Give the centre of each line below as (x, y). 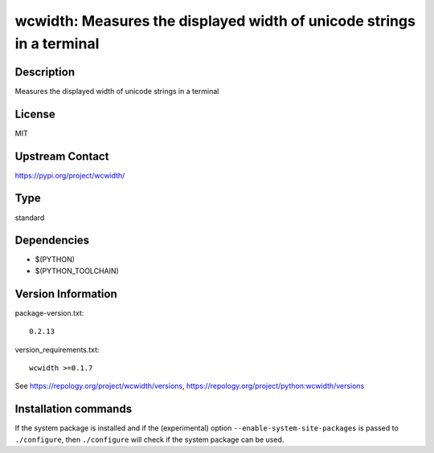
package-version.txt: (49, 312)
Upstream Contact (62, 156)
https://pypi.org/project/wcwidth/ (70, 175)
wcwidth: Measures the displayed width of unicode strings (215, 21)
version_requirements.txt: (57, 349)
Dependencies (52, 241)
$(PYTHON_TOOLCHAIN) (77, 271)
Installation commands (74, 409)
